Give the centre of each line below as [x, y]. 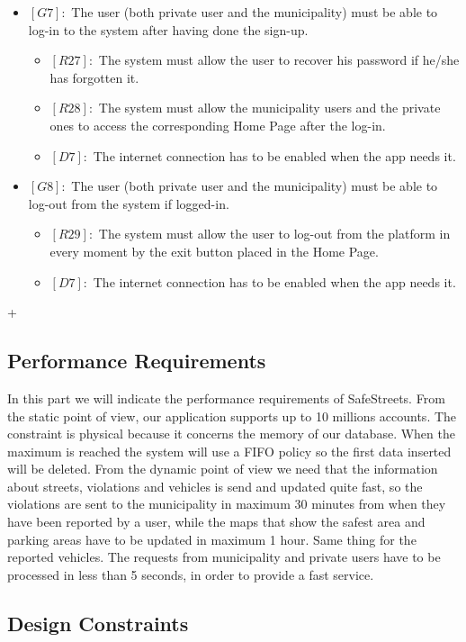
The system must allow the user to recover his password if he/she [279, 60]
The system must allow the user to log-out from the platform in [274, 234]
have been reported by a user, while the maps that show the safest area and [216, 522]
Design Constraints [98, 623]
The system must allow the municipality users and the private [269, 108]
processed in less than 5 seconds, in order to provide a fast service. [191, 574]
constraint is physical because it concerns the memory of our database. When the [231, 434]
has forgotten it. [94, 77]
